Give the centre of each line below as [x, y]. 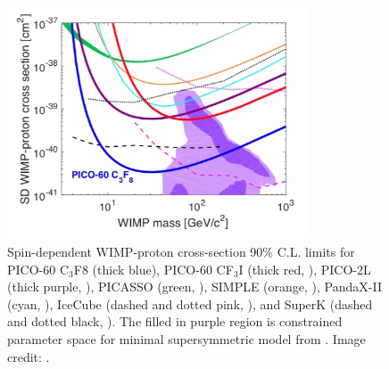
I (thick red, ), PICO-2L [305, 269]
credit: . [29, 356]
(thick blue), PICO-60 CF [163, 269]
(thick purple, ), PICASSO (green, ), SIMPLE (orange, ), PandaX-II [194, 287]
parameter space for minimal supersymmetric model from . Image [186, 338]
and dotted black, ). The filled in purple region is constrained [175, 321]
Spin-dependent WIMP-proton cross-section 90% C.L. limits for [181, 251]
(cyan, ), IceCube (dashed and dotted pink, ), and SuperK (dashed [190, 303]
